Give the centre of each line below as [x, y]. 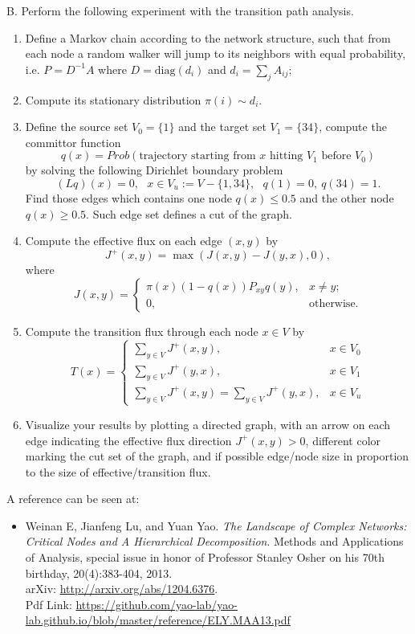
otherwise [332, 304]
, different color [343, 440]
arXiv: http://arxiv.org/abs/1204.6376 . [122, 589]
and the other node [347, 197]
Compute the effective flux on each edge [124, 241]
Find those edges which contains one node [128, 197]
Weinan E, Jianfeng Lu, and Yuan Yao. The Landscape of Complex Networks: [216, 525]
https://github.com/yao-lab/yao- [157, 604]
